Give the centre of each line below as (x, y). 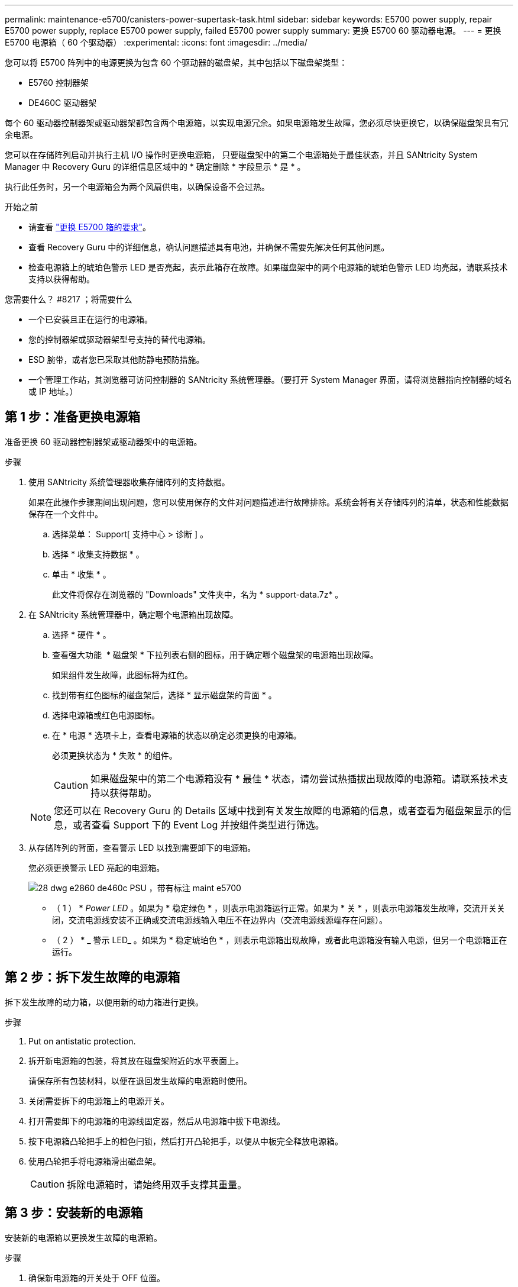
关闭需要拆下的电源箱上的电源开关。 (99, 1101)
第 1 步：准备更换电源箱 (72, 417)
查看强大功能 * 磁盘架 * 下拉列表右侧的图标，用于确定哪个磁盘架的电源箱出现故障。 (215, 654)
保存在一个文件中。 (66, 514)
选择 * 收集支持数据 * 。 (98, 554)
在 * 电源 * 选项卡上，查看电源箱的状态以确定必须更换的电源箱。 (177, 735)
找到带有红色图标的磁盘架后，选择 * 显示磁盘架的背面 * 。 (164, 695)
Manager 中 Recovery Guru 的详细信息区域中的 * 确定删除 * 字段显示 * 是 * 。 (155, 167)
